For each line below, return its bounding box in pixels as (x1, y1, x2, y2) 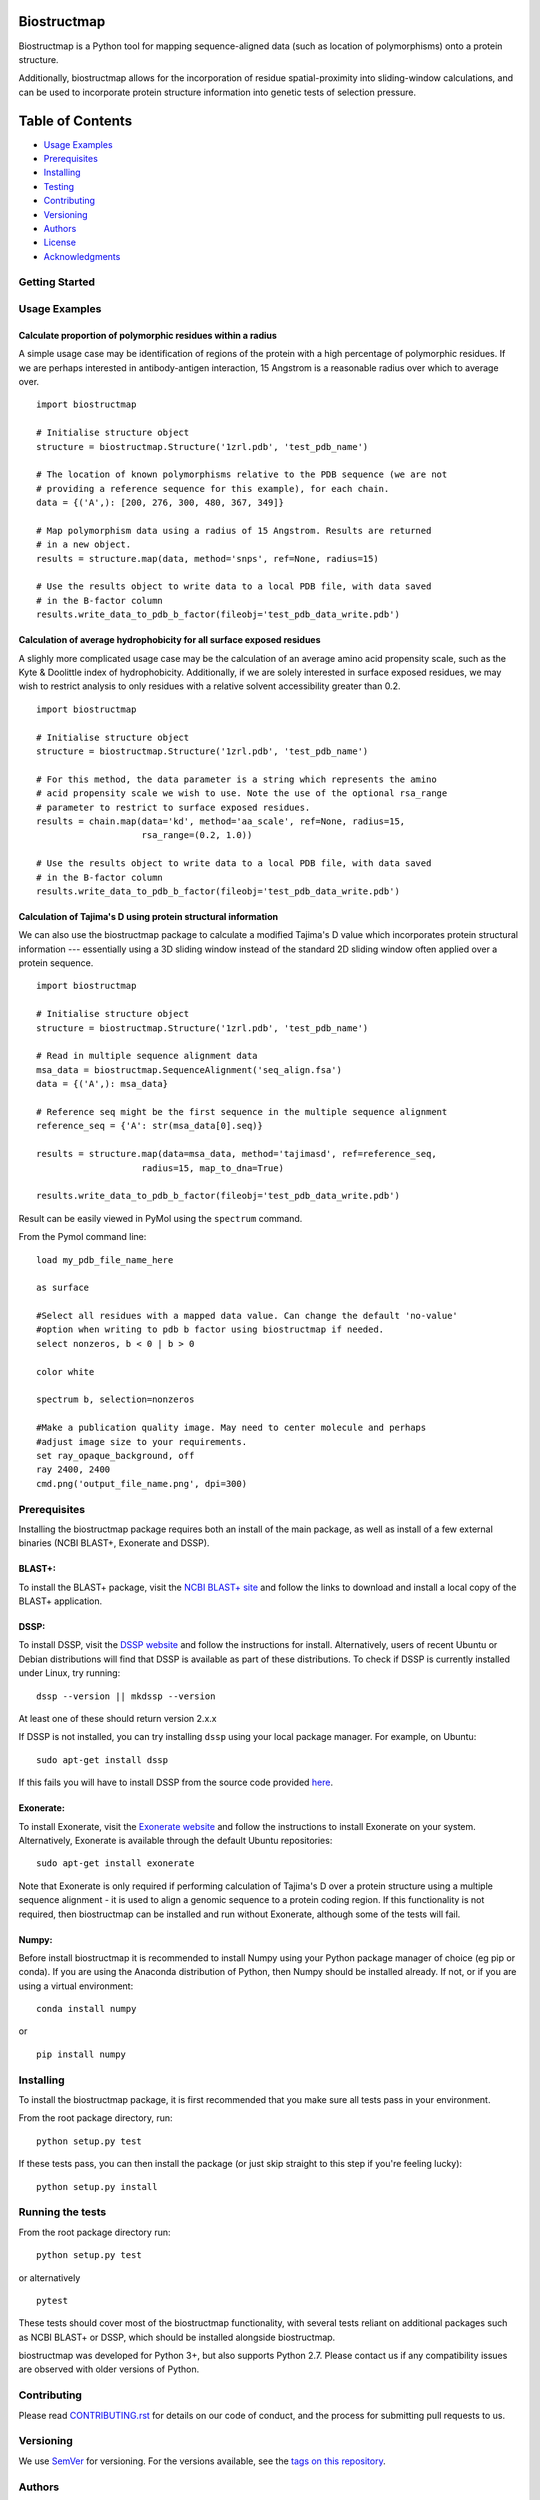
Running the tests (18, 2205, 107, 2219)
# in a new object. (36, 539, 132, 550)
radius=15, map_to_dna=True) (141, 1162, 285, 1174)
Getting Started (18, 275, 95, 289)
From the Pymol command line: (18, 1231, 147, 1243)
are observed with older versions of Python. (18, 2363, 200, 2375)
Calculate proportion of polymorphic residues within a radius (18, 329, 277, 341)
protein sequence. (18, 957, 94, 969)
